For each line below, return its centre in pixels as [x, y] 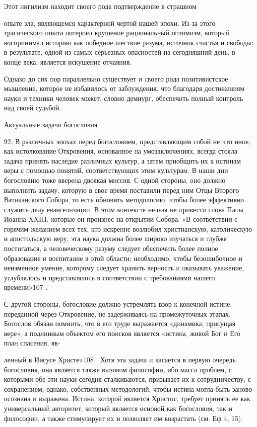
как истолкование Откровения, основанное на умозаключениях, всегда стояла [121, 151]
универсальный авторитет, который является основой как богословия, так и [118, 408]
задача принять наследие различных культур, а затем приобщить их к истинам [123, 160]
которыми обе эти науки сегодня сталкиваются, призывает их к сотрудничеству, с [128, 379]
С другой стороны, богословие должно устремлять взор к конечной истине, [118, 304]
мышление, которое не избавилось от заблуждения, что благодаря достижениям [124, 88]
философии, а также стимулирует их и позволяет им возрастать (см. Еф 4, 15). [124, 418]
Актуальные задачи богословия [51, 124]
